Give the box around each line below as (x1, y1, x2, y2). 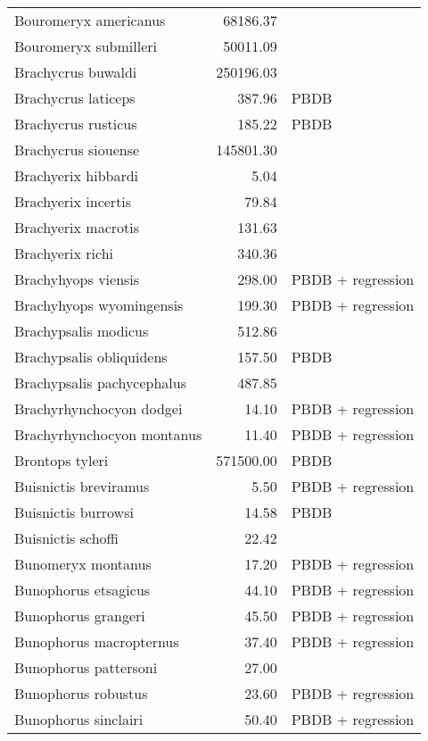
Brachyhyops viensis (14, 269, 140, 289)
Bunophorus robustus (14, 683, 148, 704)
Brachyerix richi (14, 243, 114, 263)
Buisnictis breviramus (14, 476, 150, 496)
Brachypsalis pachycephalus (14, 372, 186, 393)
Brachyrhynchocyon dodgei (14, 398, 183, 419)
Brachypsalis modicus (14, 321, 149, 341)
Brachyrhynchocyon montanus (14, 424, 202, 445)
